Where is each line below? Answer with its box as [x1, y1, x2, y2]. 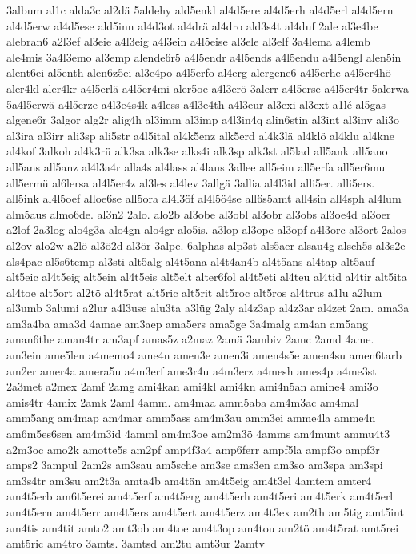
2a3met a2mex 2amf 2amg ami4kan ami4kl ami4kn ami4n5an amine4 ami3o [6, 378, 378, 395]
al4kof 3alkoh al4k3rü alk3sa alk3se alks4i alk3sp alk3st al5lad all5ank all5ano [6, 143, 388, 159]
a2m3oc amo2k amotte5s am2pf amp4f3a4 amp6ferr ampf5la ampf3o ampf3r [6, 440, 380, 457]
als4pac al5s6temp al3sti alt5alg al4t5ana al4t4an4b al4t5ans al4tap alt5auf [6, 252, 375, 269]
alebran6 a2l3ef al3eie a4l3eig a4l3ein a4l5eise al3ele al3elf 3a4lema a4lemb [6, 33, 370, 50]
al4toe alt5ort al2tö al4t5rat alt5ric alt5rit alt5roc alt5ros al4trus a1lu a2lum [6, 283, 382, 300]
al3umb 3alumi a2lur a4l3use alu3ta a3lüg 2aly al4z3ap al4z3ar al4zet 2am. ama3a [6, 299, 410, 316]
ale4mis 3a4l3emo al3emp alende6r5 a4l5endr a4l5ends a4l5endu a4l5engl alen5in [6, 48, 402, 65]
